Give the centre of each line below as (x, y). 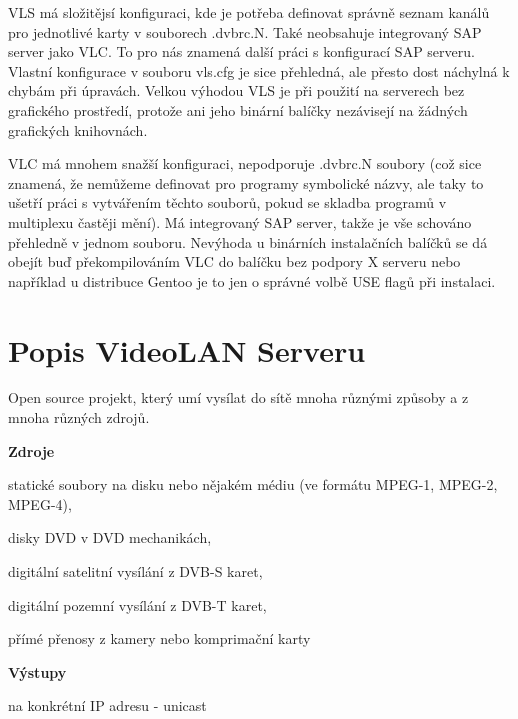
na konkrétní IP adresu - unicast (107, 705)
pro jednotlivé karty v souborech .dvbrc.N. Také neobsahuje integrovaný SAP (245, 31)
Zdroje (31, 450)
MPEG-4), (40, 503)
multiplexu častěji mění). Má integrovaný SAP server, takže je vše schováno (240, 221)
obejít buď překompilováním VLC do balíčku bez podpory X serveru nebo (234, 261)
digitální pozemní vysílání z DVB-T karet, (137, 604)
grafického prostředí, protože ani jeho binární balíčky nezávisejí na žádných (238, 109)
